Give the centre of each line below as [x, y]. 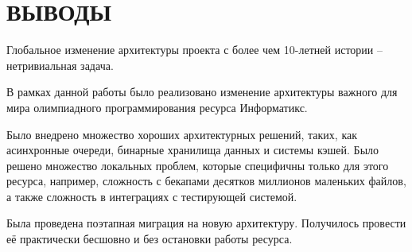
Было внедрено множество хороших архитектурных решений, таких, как [182, 134]
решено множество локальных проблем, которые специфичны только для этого [198, 165]
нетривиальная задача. [60, 65]
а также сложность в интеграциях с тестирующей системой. [152, 196]
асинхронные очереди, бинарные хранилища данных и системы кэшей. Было [193, 150]
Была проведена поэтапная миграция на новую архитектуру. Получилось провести [206, 223]
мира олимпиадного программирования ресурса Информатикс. [157, 107]
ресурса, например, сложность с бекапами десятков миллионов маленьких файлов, [206, 181]
